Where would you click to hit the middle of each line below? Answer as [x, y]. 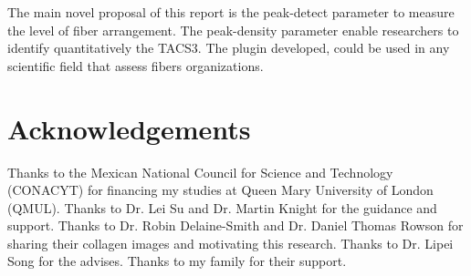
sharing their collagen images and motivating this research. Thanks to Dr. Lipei [230, 243]
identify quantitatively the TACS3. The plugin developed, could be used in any [229, 48]
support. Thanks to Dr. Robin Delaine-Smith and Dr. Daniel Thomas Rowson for [235, 225]
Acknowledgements [129, 128]
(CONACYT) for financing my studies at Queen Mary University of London [220, 190]
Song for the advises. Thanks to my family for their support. [177, 261]
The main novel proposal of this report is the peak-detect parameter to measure [231, 12]
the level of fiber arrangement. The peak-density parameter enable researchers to [233, 30]
